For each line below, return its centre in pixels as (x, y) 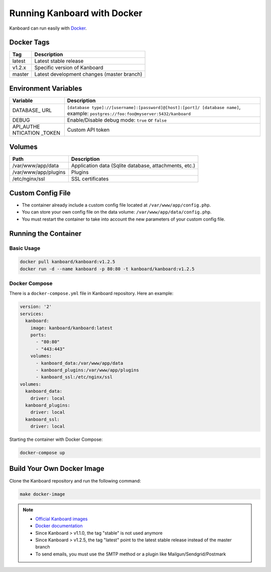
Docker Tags (29, 42)
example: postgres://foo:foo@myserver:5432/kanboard (129, 113)
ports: (38, 335)
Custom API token (88, 130)
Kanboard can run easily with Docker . (48, 28)
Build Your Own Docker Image (57, 469)
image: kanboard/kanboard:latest (72, 328)
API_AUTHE (26, 127)
